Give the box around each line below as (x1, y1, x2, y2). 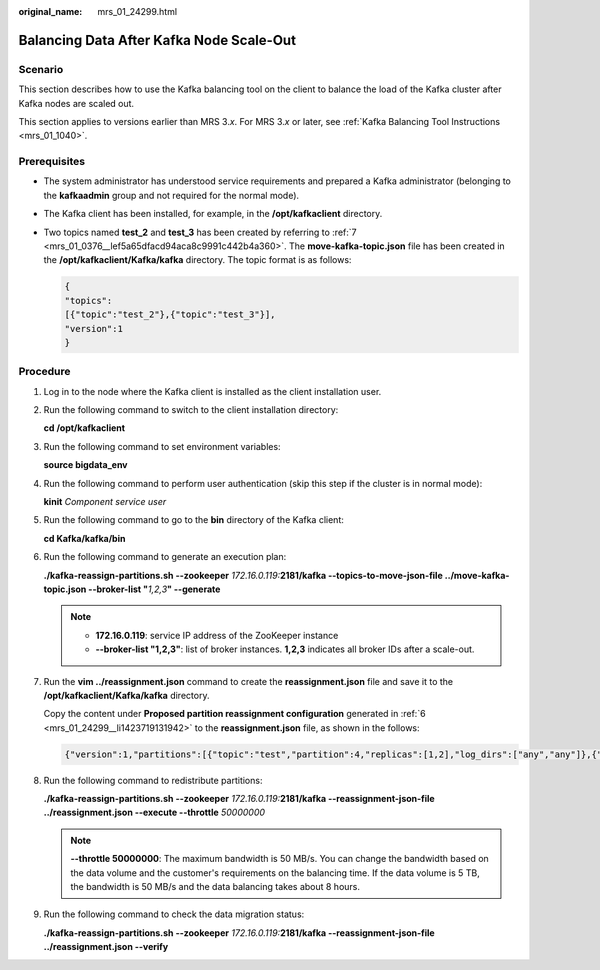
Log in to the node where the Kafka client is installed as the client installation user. (43, 385, 382, 397)
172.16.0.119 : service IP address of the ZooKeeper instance (95, 629, 339, 641)
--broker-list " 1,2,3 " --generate (88, 583, 221, 595)
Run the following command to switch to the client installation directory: (43, 404, 339, 416)
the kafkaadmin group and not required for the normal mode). (43, 189, 300, 201)
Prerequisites (18, 155, 85, 169)
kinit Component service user (43, 496, 167, 508)
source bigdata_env (43, 459, 129, 471)
